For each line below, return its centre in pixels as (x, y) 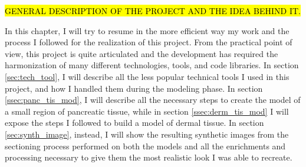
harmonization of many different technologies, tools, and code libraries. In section (152, 65)
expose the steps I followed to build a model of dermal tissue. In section (134, 123)
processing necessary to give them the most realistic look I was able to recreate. (149, 157)
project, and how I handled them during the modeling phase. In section (134, 88)
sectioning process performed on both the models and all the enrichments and (145, 146)
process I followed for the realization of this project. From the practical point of (149, 42)
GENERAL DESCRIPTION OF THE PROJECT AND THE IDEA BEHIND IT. (153, 11)
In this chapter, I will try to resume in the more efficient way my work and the (147, 30)
